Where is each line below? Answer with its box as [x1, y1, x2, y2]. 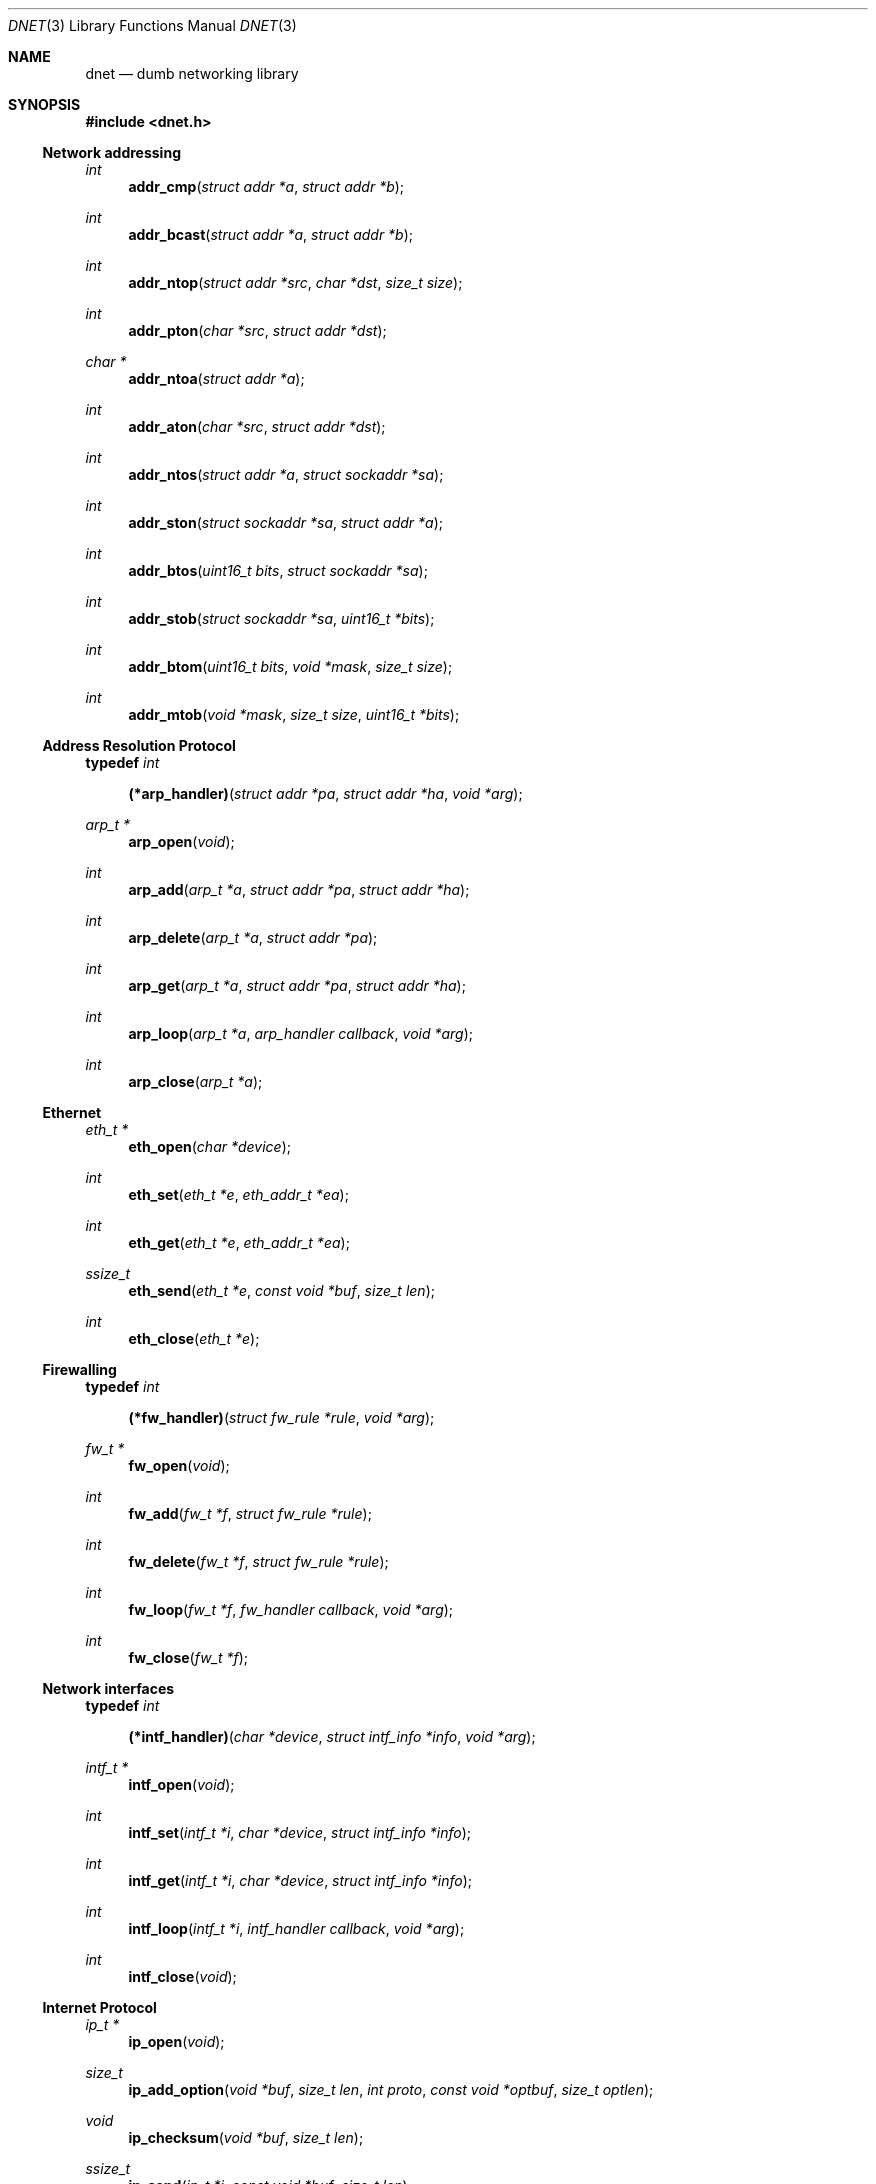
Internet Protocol [42, 1999, 157, 2016]
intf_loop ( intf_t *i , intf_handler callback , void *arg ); [128, 1920, 465, 1937]
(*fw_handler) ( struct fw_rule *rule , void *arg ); [128, 1409, 435, 1426]
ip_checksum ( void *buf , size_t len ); [128, 2129, 364, 2146]
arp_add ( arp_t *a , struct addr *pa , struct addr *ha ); [128, 881, 470, 898]
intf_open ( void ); [128, 1776, 235, 1793]
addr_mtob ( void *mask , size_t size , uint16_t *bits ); [128, 706, 460, 723]
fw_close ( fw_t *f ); [128, 1649, 249, 1666]
